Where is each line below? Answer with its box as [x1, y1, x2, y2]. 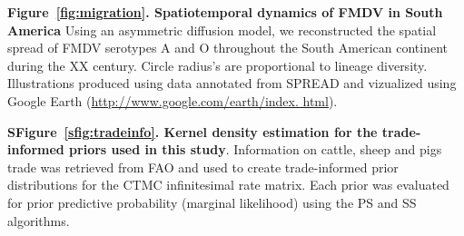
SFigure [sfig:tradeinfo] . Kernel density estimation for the [7, 122, 378, 141]
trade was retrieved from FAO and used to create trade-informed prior [7, 157, 399, 176]
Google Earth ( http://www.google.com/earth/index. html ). [7, 91, 338, 110]
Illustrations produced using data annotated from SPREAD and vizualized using [7, 74, 457, 93]
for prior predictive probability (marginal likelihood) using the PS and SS [7, 192, 417, 211]
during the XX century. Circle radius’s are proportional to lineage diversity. [7, 55, 428, 74]
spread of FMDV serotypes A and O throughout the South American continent [7, 38, 448, 57]
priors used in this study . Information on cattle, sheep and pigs [69, 140, 442, 159]
